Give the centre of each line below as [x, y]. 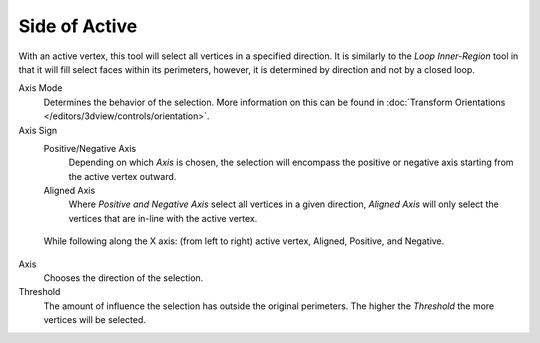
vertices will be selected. [95, 320]
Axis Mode [40, 88]
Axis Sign [38, 130]
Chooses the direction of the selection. [123, 278]
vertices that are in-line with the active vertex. [163, 218]
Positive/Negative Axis [90, 148]
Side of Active [78, 26]
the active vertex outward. [122, 176]
